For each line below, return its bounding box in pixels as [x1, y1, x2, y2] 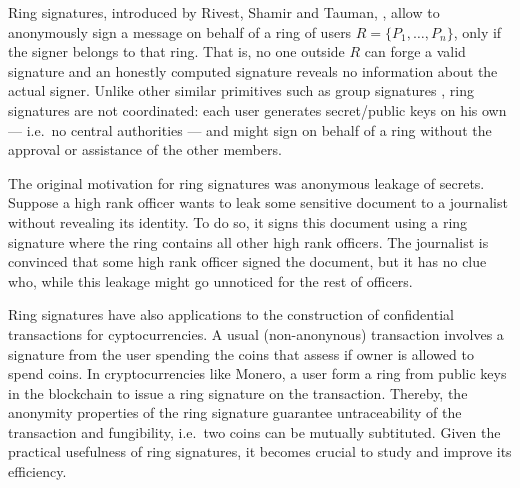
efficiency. [8, 461, 67, 482]
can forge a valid [364, 41, 466, 62]
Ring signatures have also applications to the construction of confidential [8, 304, 454, 325]
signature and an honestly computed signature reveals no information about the [8, 60, 498, 81]
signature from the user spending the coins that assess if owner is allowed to [8, 343, 474, 364]
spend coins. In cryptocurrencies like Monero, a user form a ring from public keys [8, 363, 507, 384]
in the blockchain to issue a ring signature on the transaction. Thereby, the [8, 382, 468, 403]
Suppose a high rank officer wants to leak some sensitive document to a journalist [8, 192, 508, 213]
